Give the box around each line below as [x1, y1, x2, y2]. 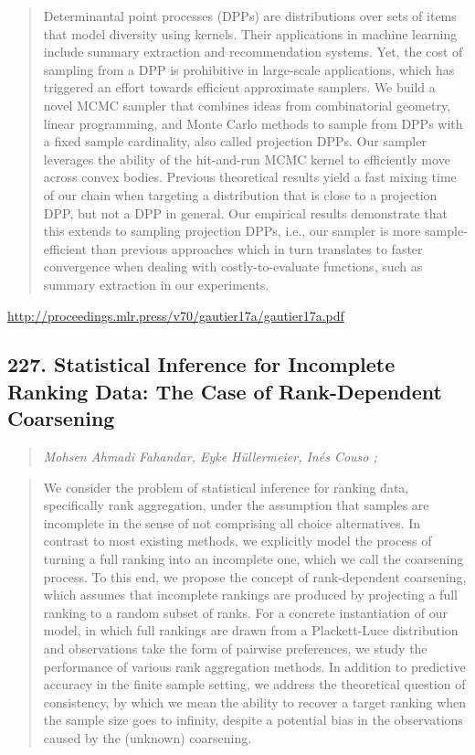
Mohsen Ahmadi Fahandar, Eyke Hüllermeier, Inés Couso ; [43, 447, 377, 466]
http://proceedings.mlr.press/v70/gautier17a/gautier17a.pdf [7, 305, 344, 324]
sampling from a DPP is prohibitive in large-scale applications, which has [43, 59, 455, 79]
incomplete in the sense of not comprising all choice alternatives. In [43, 513, 420, 532]
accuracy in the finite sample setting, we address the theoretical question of [43, 675, 466, 694]
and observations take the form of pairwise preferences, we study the [43, 639, 427, 658]
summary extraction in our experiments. [43, 274, 269, 293]
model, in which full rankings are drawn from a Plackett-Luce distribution [43, 621, 459, 640]
